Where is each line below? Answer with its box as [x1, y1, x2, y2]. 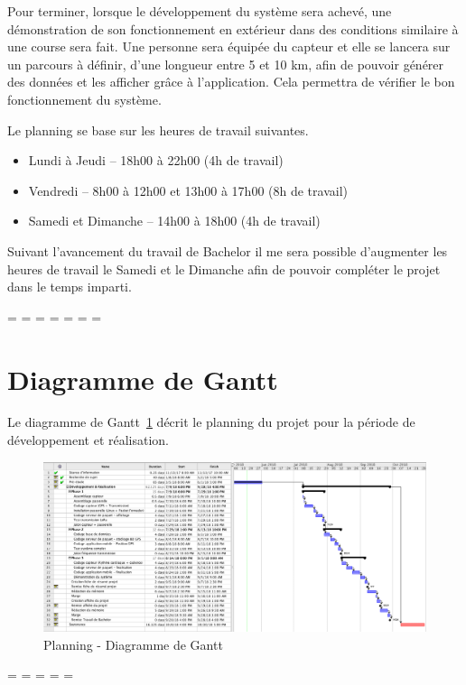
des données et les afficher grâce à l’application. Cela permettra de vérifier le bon [7, 72, 455, 91]
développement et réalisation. [7, 430, 170, 449]
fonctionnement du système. [7, 89, 162, 108]
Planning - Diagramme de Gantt [43, 634, 223, 653]
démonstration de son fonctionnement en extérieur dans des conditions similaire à [7, 19, 459, 38]
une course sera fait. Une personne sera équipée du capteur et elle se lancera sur [7, 37, 451, 56]
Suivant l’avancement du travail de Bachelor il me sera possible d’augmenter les [7, 241, 448, 260]
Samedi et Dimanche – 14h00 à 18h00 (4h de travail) [28, 211, 321, 230]
